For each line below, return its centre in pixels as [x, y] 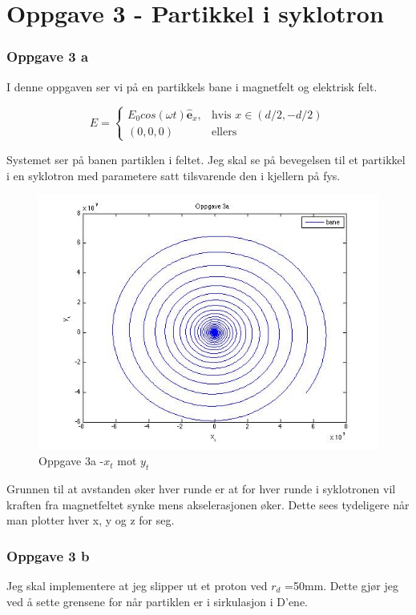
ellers [224, 132]
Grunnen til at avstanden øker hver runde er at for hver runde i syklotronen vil [201, 488]
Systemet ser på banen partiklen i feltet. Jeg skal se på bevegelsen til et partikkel [206, 159]
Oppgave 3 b [48, 555]
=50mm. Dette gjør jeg [341, 585]
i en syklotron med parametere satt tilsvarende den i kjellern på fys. [174, 175]
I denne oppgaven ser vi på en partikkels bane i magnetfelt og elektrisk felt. [192, 86]
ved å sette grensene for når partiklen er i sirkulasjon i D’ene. [158, 601]
